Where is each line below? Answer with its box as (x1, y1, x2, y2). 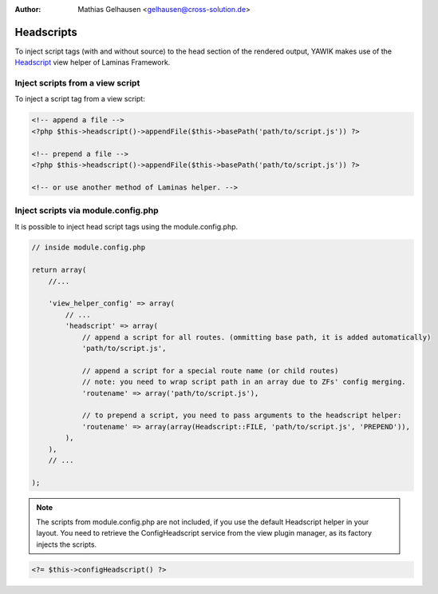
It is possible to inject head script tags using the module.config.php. (14, 221, 239, 231)
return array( (31, 265, 87, 275)
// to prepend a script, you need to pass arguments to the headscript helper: (81, 411, 402, 420)
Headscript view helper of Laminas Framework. (14, 58, 171, 67)
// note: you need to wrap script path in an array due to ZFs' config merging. (81, 377, 406, 387)
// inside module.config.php (31, 243, 146, 252)
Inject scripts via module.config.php (14, 205, 159, 216)
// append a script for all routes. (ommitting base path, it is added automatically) (81, 333, 432, 341)
